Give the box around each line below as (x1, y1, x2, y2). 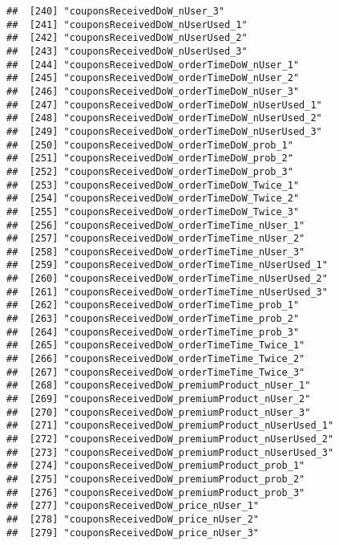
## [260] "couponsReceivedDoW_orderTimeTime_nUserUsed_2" (6, 273, 328, 285)
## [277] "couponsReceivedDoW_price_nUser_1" (6, 500, 259, 512)
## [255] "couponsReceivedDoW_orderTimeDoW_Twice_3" (6, 205, 300, 218)
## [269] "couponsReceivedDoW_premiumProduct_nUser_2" (6, 393, 311, 405)
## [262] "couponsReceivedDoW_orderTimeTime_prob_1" (6, 299, 300, 311)
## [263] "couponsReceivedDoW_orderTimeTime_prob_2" (6, 313, 300, 325)
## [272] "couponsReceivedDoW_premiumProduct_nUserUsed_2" (6, 433, 334, 445)
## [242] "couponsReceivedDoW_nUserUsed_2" (6, 32, 248, 44)
